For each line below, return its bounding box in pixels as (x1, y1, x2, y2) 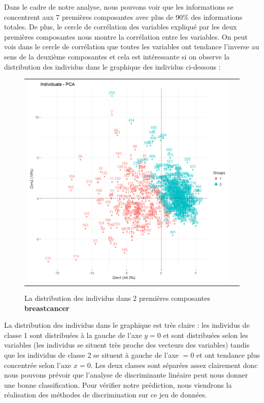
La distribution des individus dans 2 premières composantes (24, 293, 211, 303)
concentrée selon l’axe (4, 359, 72, 370)
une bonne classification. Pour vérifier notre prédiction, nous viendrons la (4, 379, 232, 390)
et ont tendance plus (196, 349, 260, 360)
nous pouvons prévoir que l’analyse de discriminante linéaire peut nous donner (4, 369, 248, 380)
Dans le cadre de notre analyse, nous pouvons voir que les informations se (4, 2, 234, 12)
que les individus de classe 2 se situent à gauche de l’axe (4, 349, 179, 360)
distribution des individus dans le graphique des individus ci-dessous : (4, 61, 221, 72)
